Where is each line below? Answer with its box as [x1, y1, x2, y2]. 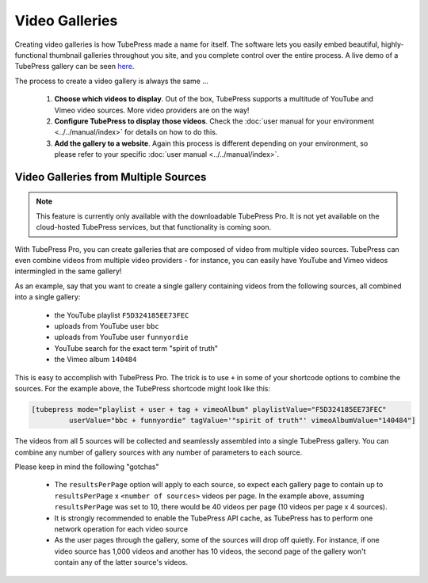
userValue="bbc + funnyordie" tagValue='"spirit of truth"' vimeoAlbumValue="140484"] [68, 416, 416, 425]
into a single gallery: [14, 292, 81, 302]
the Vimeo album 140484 [54, 355, 137, 364]
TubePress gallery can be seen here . [14, 62, 135, 71]
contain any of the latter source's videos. [54, 558, 189, 567]
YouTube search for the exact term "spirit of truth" [54, 343, 218, 352]
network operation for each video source [54, 524, 189, 534]
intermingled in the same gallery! [14, 266, 122, 276]
